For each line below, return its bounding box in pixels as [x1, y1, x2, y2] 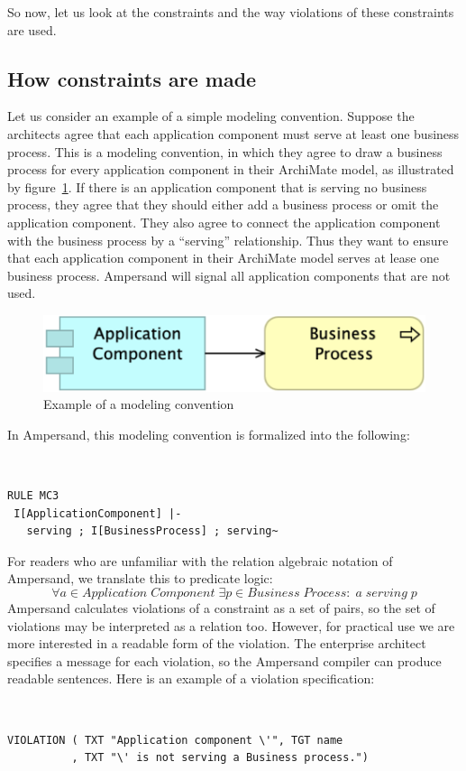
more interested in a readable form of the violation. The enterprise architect [7, 634, 426, 653]
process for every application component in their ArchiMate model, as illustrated [7, 160, 454, 179]
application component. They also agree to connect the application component [7, 212, 441, 231]
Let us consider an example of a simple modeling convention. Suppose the [7, 107, 415, 125]
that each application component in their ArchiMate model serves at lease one [7, 248, 440, 267]
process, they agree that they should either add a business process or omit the [7, 195, 439, 214]
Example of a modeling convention [43, 395, 234, 413]
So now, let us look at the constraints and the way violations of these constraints [7, 3, 454, 21]
